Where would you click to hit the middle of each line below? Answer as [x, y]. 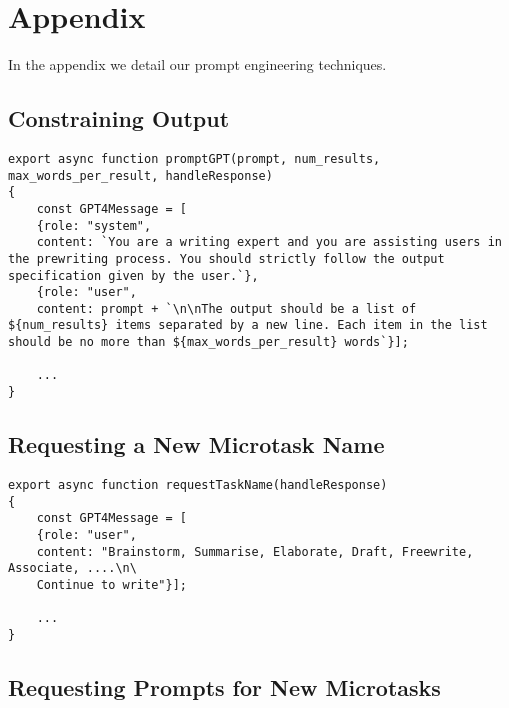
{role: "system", [94, 225]
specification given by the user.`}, [133, 275]
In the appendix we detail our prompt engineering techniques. [197, 64]
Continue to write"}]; [111, 584]
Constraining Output [119, 118]
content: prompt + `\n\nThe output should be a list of [226, 308]
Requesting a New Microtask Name [196, 444]
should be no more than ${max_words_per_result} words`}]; [208, 342]
